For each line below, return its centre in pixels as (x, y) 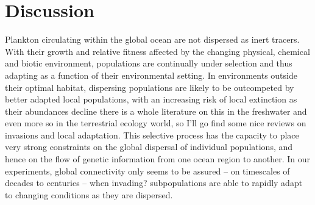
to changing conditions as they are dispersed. (89, 194)
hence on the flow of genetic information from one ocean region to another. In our (158, 159)
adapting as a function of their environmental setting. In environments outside (151, 75)
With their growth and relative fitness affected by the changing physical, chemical (157, 51)
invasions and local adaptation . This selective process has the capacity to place (152, 135)
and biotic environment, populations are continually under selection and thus (149, 63)
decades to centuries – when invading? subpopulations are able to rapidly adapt (154, 183)
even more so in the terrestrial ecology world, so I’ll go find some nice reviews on (156, 123)
